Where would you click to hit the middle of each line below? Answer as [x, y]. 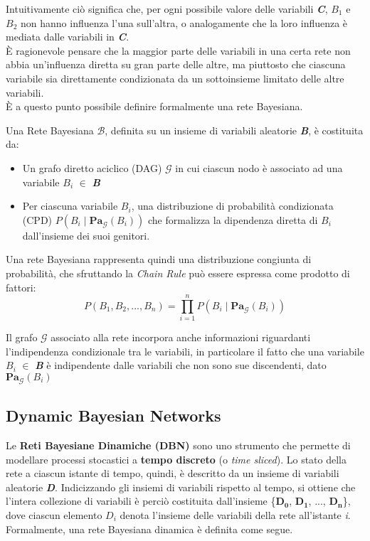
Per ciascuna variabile [70, 206]
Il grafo [22, 337]
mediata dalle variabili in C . [68, 37]
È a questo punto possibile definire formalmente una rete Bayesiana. [154, 106]
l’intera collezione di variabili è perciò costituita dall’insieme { [141, 501]
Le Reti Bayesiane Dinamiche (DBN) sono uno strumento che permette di [178, 445]
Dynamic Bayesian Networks [113, 416]
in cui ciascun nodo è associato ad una [259, 167]
